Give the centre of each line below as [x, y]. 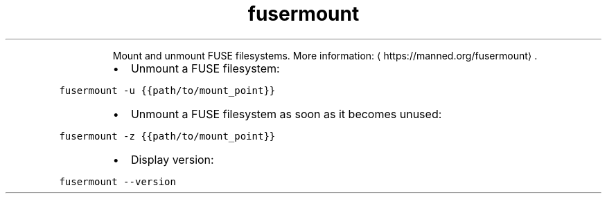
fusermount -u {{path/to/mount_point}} [167, 90]
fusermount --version [117, 181]
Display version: [172, 159]
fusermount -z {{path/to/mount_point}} [167, 136]
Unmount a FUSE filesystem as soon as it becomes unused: [286, 114]
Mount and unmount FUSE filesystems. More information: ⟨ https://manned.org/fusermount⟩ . [325, 55]
